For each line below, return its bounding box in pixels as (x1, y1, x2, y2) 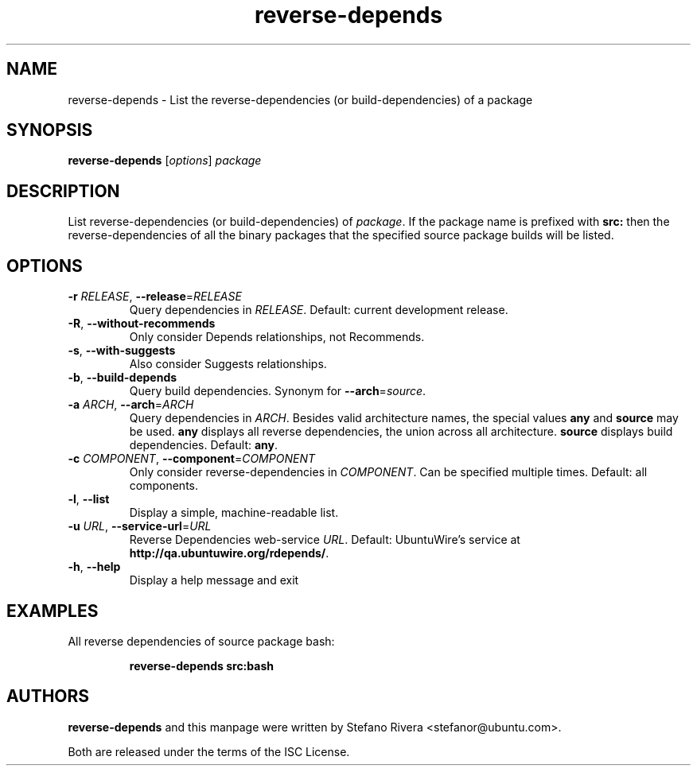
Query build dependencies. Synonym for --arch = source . (129, 384, 426, 398)
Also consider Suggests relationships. (129, 357, 327, 371)
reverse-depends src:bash (129, 658, 274, 673)
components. (129, 479, 198, 493)
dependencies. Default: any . (129, 438, 278, 452)
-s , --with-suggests (68, 343, 176, 358)
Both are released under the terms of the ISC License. (68, 744, 350, 758)
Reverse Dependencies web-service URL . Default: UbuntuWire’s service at (129, 533, 520, 547)
